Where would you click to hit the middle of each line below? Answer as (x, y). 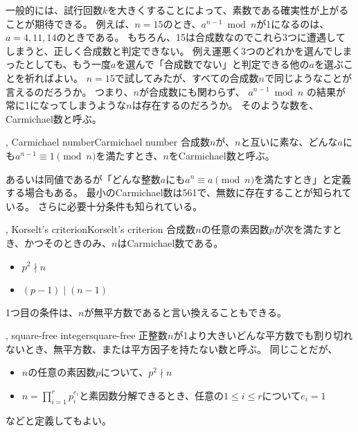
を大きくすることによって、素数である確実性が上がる (228, 10)
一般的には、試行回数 (54, 10)
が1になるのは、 (293, 23)
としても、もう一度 (68, 64)
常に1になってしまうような (66, 105)
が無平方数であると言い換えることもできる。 (186, 312)
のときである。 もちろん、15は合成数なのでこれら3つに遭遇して (201, 37)
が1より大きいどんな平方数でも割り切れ (263, 335)
